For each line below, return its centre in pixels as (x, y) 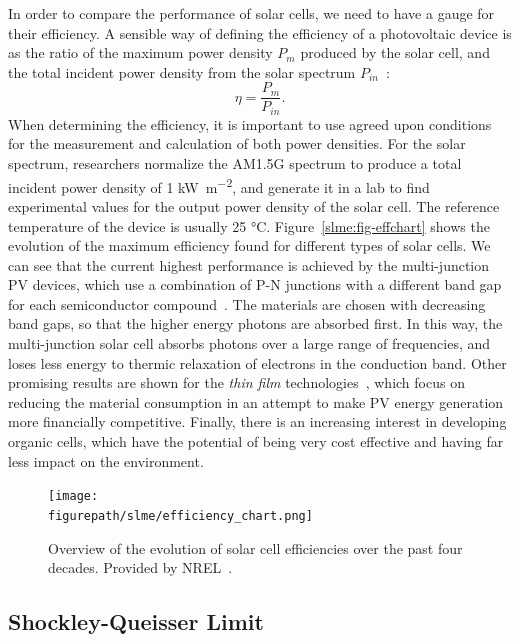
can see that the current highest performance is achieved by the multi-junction (249, 264)
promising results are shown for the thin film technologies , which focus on (236, 382)
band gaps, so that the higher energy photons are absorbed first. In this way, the (255, 323)
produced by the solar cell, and (395, 52)
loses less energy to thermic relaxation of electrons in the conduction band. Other (257, 362)
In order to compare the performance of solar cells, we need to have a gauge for (251, 13)
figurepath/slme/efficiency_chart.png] (180, 515)
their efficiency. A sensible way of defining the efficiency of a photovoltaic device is (260, 32)
